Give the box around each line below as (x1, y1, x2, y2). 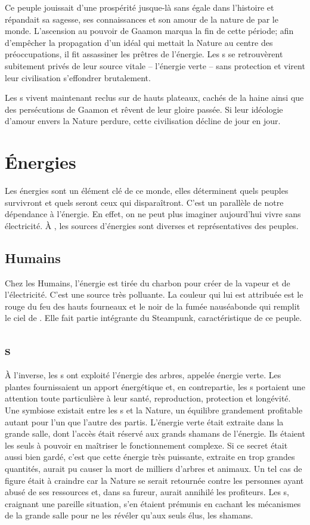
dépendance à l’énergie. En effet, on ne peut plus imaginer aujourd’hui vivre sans (5, 208, 301, 220)
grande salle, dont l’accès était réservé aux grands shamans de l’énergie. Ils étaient (5, 427, 305, 440)
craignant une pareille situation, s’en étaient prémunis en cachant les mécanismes (5, 497, 301, 509)
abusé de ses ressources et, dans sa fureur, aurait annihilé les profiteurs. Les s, (5, 486, 289, 498)
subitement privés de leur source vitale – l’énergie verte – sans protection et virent (5, 59, 305, 72)
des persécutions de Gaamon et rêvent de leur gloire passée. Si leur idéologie (5, 103, 283, 115)
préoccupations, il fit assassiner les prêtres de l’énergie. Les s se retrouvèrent (5, 48, 283, 60)
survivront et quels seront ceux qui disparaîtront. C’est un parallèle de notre (5, 196, 284, 208)
